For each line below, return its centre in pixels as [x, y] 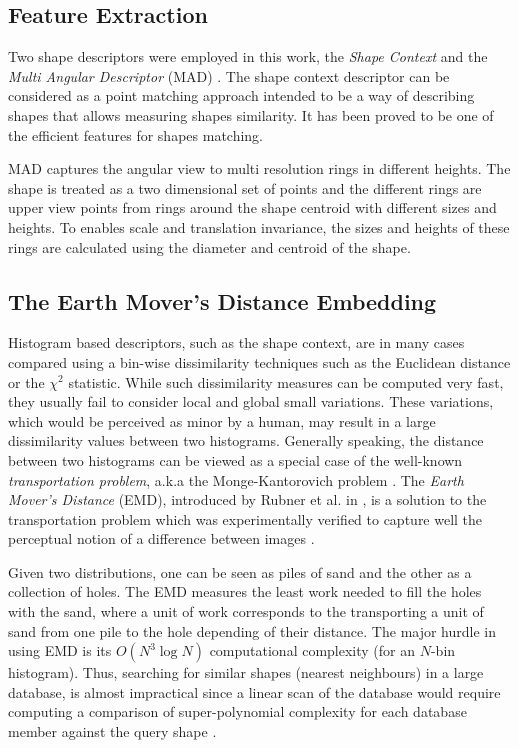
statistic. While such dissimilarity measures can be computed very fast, [286, 381]
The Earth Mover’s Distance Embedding [222, 300]
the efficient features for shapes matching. [136, 134]
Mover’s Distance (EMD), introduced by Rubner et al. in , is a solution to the [247, 499]
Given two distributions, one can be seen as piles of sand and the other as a [240, 571]
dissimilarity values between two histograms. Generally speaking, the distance [246, 440]
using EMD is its [60, 650]
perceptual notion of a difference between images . [161, 538]
